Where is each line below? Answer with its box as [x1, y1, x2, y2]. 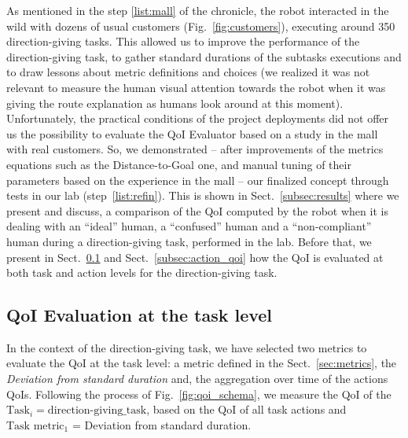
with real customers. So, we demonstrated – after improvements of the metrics [6, 141, 384, 157]
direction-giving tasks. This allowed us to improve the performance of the [6, 33, 360, 50]
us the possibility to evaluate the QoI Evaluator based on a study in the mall [6, 125, 378, 142]
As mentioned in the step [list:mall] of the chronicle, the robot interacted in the [6, 2, 389, 18]
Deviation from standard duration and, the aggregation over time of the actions [6, 370, 388, 387]
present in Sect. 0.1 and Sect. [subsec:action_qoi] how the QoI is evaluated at [6, 248, 384, 265]
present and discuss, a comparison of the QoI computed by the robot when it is [6, 202, 388, 219]
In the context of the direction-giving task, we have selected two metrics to [6, 339, 367, 355]
